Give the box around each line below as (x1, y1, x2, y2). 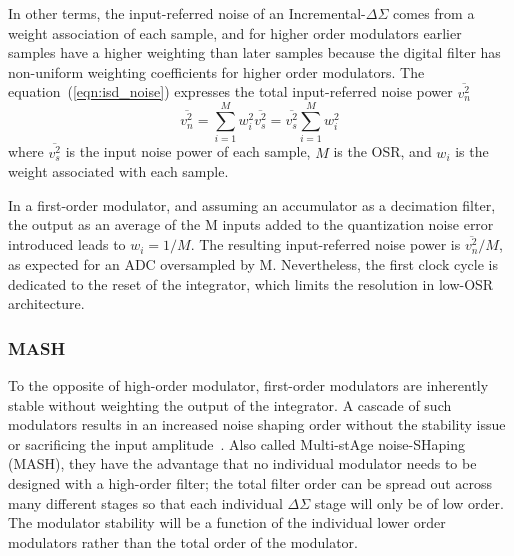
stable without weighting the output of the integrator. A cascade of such (8, 394, 452, 415)
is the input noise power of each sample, (65, 141, 311, 162)
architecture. (8, 293, 85, 314)
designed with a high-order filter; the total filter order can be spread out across (8, 472, 493, 493)
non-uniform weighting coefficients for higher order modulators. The (8, 61, 425, 82)
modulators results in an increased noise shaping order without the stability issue (8, 414, 506, 435)
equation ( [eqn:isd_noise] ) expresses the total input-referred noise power (8, 81, 453, 102)
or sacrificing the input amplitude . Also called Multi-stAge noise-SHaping (8, 433, 465, 454)
